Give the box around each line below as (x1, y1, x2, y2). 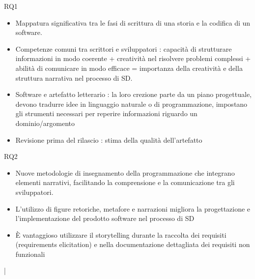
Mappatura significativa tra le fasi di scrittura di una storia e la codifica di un (15, 17, 251, 28)
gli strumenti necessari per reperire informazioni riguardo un (15, 108, 198, 119)
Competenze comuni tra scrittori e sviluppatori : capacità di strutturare (15, 43, 232, 54)
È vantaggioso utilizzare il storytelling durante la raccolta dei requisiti (15, 229, 227, 240)
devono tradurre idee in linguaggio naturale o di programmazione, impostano (15, 98, 248, 109)
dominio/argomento (15, 118, 75, 128)
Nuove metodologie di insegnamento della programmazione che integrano (15, 167, 235, 178)
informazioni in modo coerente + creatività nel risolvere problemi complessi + (15, 53, 251, 63)
